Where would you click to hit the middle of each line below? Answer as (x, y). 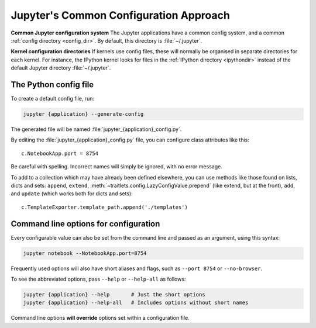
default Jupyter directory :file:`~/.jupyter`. (61, 68)
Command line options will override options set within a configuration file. (100, 318)
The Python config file (52, 84)
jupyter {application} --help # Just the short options (114, 294)
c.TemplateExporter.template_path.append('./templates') (105, 207)
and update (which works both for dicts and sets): (72, 194)
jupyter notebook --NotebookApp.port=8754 (85, 253)
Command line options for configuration (85, 224)
